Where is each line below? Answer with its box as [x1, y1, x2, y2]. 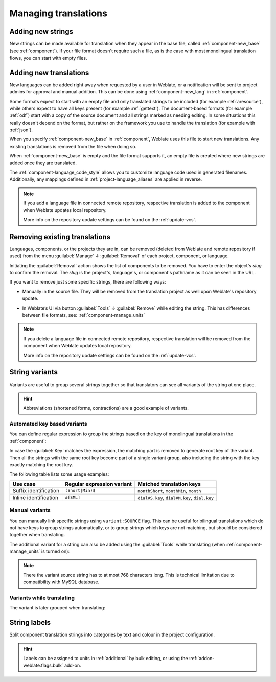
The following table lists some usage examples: [9, 471, 109, 477]
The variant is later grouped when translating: [9, 605, 106, 611]
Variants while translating [9, 594, 75, 601]
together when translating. [9, 532, 65, 538]
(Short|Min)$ [65, 488, 96, 493]
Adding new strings [9, 27, 74, 36]
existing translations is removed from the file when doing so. [9, 143, 137, 149]
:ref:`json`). [9, 127, 33, 133]
